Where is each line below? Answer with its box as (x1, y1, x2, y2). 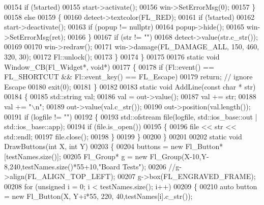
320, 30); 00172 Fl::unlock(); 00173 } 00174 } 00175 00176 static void (4, 51, 220, 62)
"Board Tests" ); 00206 (98, 161, 166, 171)
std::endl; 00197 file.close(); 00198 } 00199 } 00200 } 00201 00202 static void (4, 131, 242, 141)
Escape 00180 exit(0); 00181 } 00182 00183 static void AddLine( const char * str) (4, 81, 256, 92)
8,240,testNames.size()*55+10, (4, 161, 99, 171)
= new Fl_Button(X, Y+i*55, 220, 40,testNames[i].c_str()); (4, 191, 193, 201)
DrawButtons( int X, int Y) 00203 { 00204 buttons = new (4, 141, 183, 152)
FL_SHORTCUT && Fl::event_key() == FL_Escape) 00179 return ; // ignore (4, 71, 253, 82)
